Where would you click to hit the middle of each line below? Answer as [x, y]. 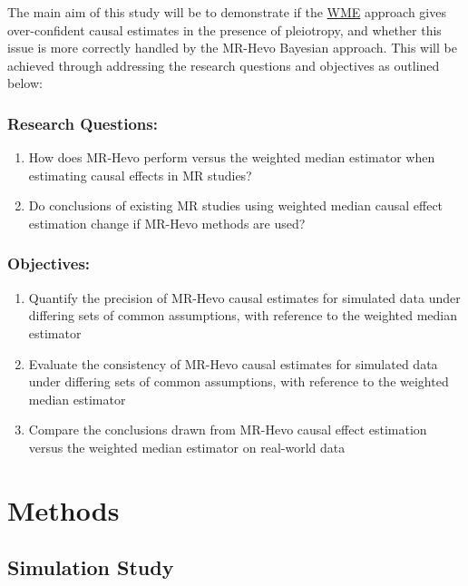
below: [25, 83]
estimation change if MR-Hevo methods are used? [167, 223]
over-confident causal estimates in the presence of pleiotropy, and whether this [224, 29]
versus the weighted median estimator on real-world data [187, 447]
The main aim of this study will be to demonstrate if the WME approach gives [227, 12]
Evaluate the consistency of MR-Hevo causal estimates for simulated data [233, 363]
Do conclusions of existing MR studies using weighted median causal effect [236, 205]
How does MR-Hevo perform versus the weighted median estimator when [232, 157]
